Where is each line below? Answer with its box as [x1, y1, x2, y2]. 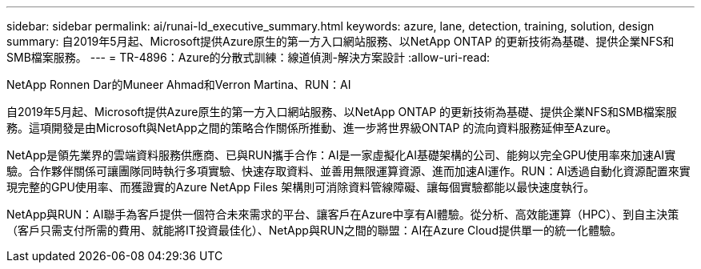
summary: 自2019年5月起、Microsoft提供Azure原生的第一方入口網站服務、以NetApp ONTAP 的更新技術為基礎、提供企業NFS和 [6, 34, 675, 48]
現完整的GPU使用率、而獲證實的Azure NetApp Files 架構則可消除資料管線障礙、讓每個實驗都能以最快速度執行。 [6, 180, 595, 194]
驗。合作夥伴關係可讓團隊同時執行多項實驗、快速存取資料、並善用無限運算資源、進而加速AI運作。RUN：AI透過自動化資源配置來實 [6, 164, 691, 178]
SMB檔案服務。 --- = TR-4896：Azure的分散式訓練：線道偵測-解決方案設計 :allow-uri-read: [6, 50, 491, 64]
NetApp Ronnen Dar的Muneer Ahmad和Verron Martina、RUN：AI [6, 78, 351, 91]
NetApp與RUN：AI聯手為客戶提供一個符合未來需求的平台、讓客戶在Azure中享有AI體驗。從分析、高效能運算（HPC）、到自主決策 [6, 207, 679, 221]
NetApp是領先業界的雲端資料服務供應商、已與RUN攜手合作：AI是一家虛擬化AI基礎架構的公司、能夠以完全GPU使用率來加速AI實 [6, 148, 676, 162]
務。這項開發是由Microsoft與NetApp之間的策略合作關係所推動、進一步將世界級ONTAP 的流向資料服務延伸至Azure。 [6, 121, 618, 134]
